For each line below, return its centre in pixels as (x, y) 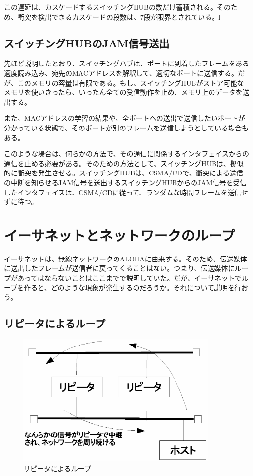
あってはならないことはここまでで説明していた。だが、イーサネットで (130, 278)
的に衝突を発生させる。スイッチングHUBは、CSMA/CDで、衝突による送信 (124, 173)
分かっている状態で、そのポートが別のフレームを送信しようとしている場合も (126, 127)
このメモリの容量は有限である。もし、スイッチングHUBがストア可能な (131, 82)
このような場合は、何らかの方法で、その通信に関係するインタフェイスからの (127, 154)
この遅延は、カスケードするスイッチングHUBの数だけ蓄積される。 (110, 7)
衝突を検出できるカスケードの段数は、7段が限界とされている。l (119, 16)
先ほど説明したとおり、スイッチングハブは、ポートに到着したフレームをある (127, 63)
